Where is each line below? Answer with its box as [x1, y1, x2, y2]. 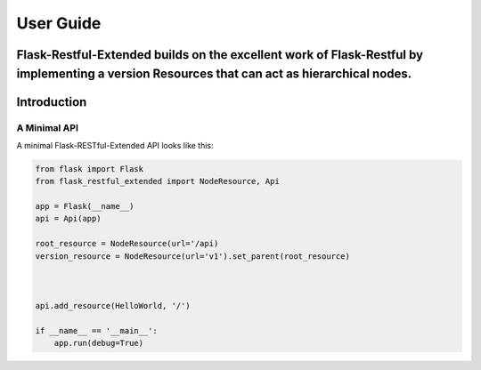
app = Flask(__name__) [35, 201, 135, 212]
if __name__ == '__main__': [35, 326, 158, 335]
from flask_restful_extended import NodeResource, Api [35, 176, 280, 187]
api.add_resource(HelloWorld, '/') [35, 301, 191, 311]
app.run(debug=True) [53, 338, 144, 349]
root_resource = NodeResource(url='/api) [35, 238, 219, 249]
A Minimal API [16, 121, 79, 133]
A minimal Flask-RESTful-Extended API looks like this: [16, 140, 214, 150]
